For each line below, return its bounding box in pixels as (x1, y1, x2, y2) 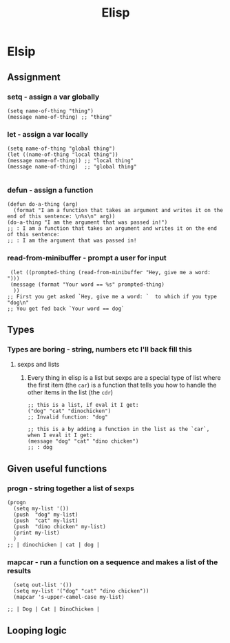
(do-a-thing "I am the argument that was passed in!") (7, 219, 168, 226)
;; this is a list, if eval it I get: (27, 402, 139, 409)
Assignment (7, 71, 61, 83)
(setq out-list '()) (13, 582, 72, 588)
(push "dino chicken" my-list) (13, 524, 107, 530)
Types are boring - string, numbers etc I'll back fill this (7, 345, 192, 354)
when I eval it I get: (27, 432, 93, 439)
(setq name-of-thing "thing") (7, 107, 94, 115)
